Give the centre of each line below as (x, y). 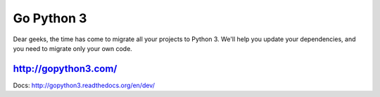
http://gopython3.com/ (65, 69)
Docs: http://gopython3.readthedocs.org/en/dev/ (84, 85)
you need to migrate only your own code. (73, 48)
